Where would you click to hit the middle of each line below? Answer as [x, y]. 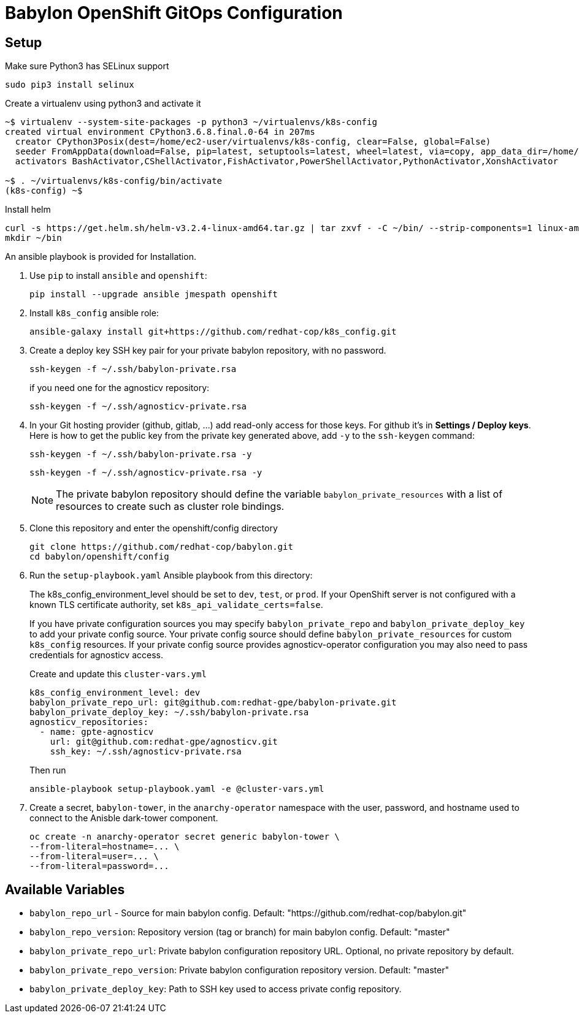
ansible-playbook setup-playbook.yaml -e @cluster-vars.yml [177, 789]
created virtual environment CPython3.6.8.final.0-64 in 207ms [160, 132]
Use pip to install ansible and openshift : [118, 276]
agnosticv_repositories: [89, 722]
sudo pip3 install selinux [70, 85]
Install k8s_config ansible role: [94, 313]
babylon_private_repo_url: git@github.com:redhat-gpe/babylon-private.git [213, 703]
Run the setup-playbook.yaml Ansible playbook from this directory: [171, 575]
